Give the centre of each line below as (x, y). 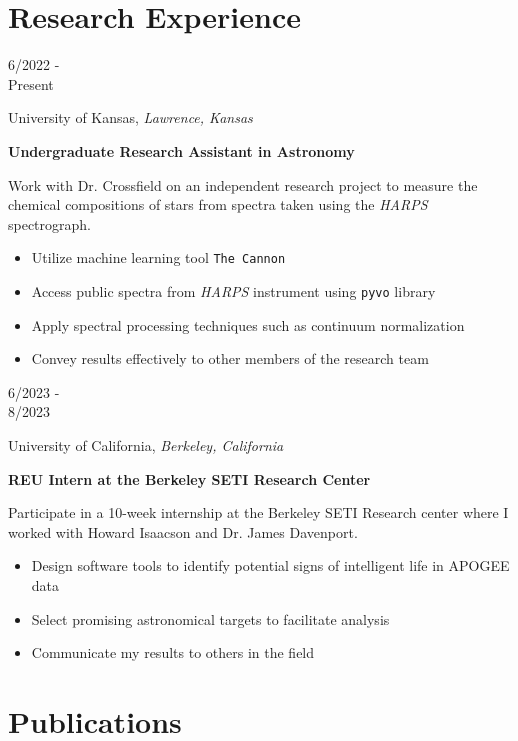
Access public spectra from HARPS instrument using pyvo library (233, 290)
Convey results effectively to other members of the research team (230, 358)
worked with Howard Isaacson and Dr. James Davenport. (183, 531)
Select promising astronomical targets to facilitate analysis (210, 618)
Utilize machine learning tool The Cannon (158, 257)
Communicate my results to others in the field (173, 652)
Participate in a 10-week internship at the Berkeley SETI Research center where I (258, 512)
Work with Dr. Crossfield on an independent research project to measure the (243, 184)
